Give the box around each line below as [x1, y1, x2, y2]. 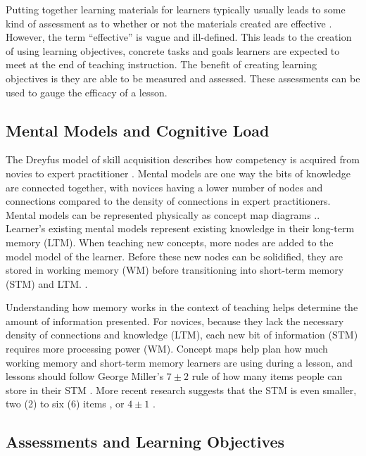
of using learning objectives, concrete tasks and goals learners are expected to [6, 43, 340, 58]
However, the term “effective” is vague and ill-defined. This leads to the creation [6, 30, 352, 44]
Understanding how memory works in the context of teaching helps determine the [6, 300, 358, 315]
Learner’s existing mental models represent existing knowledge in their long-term [6, 221, 355, 236]
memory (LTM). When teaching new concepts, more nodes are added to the [6, 234, 334, 249]
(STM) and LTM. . [6, 276, 88, 291]
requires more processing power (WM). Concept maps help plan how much [6, 341, 328, 356]
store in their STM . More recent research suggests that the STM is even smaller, [6, 382, 357, 397]
